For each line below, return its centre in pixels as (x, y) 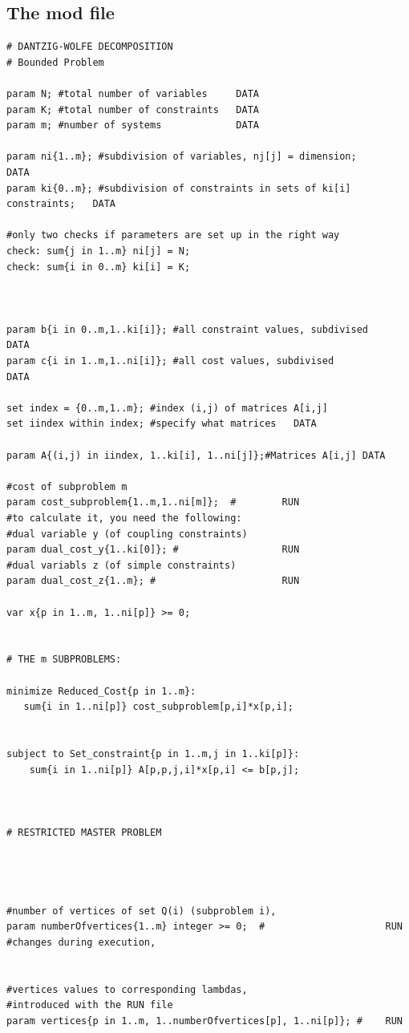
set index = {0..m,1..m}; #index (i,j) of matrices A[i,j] (167, 408)
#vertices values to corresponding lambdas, (127, 989)
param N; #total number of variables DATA (133, 93)
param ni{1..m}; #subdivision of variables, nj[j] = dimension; (182, 157)
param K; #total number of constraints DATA (133, 109)
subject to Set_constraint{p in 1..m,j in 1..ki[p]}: (153, 753)
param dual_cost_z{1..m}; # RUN (153, 581)
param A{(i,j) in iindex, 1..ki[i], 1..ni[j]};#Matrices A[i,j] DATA (196, 455)
